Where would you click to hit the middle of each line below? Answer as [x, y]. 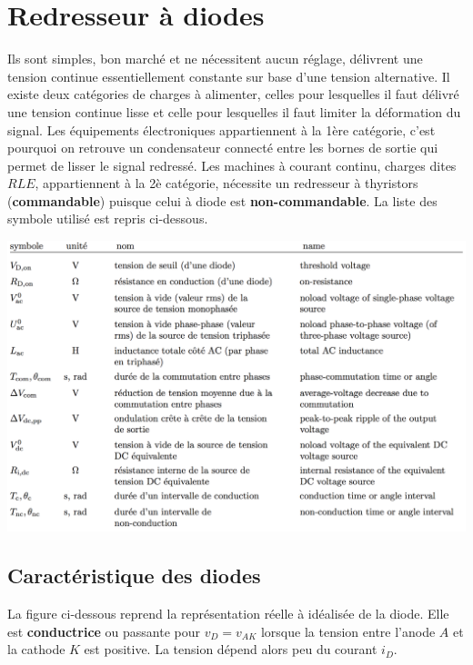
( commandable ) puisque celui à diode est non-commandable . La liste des [222, 200]
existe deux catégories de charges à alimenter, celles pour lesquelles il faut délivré [233, 94]
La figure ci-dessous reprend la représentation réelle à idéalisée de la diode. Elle [228, 614]
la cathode [36, 649]
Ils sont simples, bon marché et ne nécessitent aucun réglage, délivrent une [215, 59]
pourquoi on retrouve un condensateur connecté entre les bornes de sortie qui [223, 148]
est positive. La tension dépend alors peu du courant [231, 649]
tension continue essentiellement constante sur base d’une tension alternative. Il [229, 76]
